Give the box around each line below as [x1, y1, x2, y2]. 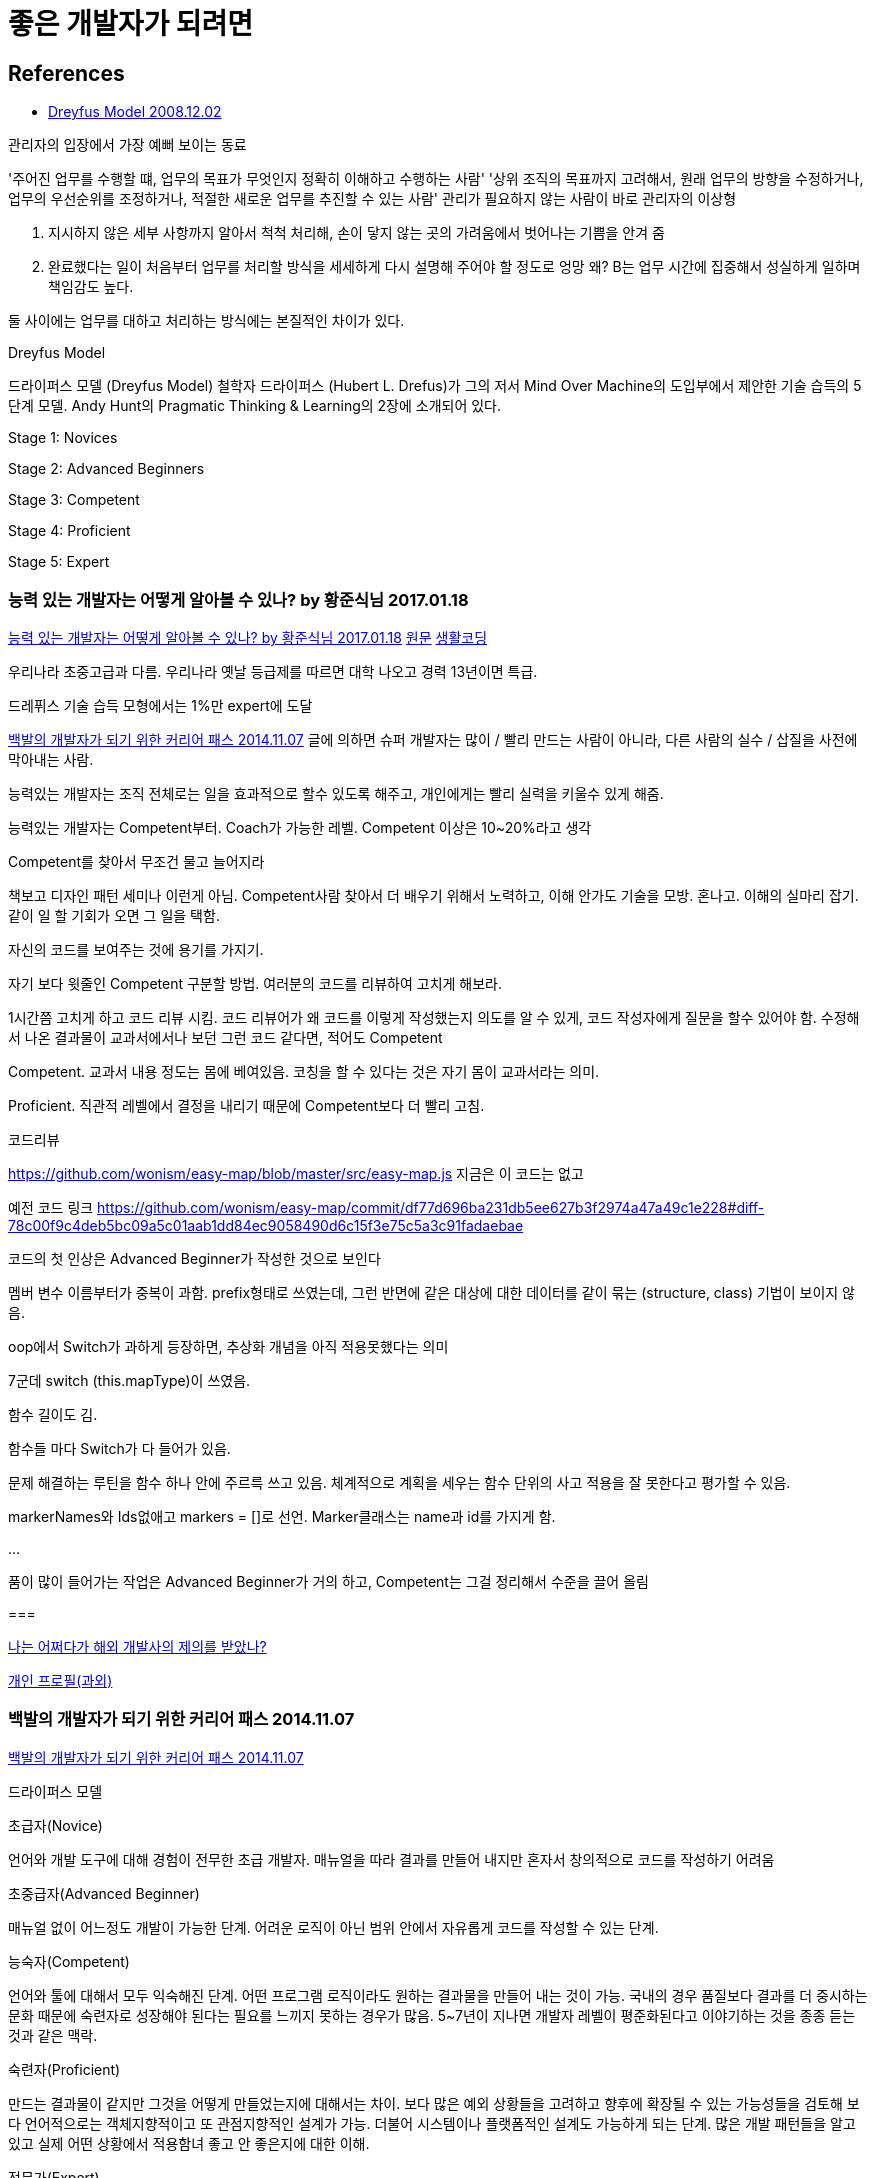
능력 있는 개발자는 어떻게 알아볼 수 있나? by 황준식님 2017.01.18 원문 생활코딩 [8, 628, 488, 646]
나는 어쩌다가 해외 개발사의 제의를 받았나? [8, 1637, 267, 1655]
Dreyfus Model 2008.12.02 [48, 103, 222, 121]
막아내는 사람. [8, 750, 94, 768]
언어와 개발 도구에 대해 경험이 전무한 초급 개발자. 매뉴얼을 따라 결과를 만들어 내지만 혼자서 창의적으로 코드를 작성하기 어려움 [8, 1850, 775, 1868]
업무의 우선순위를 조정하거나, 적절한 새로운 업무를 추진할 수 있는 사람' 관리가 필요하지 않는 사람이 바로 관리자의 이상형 [8, 190, 737, 208]
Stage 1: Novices [8, 429, 118, 447]
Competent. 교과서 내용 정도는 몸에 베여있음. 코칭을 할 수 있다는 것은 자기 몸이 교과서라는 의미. [8, 1062, 600, 1080]
